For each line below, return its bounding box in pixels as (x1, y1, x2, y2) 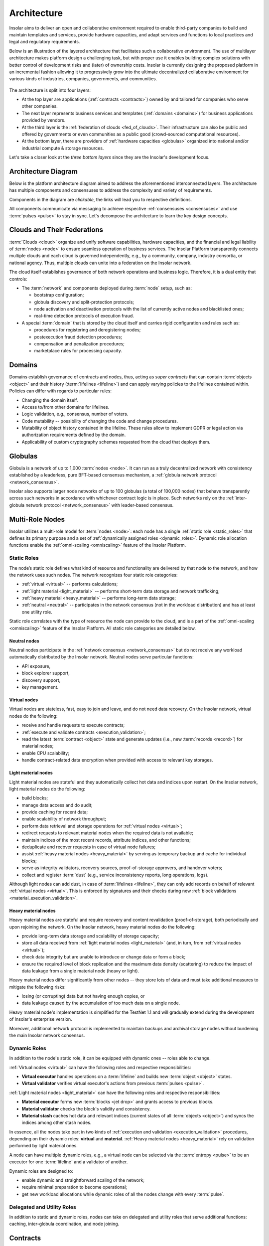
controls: (9, 276, 27, 282)
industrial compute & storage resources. (21, 145, 104, 151)
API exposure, (21, 663, 51, 669)
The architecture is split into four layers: (9, 87, 91, 93)
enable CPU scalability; (21, 750, 70, 756)
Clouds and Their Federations (9, 226, 103, 234)
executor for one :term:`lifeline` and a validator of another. (9, 1159, 128, 1165)
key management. (21, 684, 59, 690)
